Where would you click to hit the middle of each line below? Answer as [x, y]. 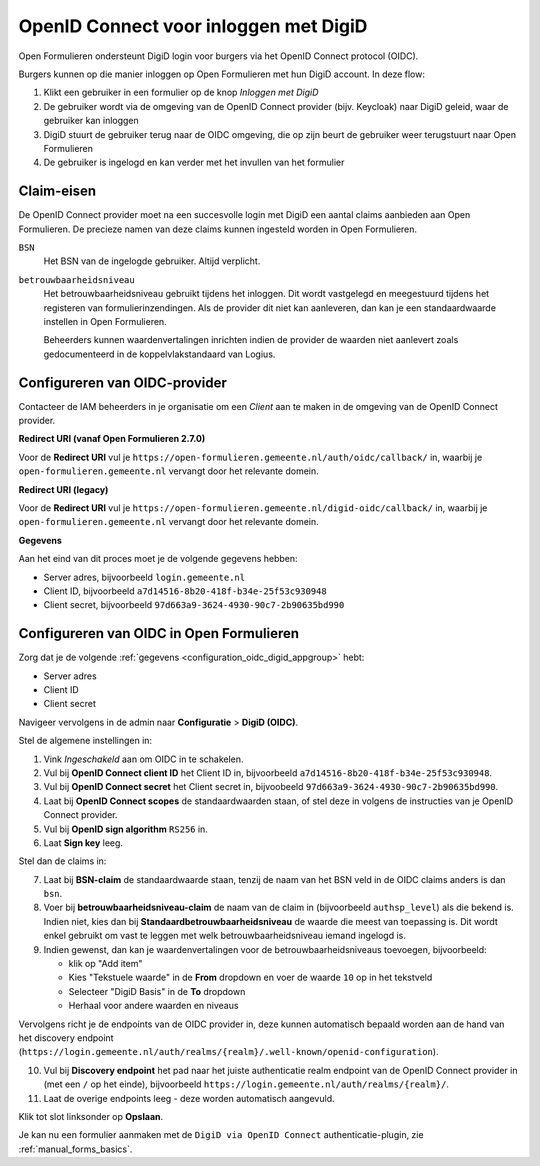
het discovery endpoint [66, 1037]
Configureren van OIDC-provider [122, 382]
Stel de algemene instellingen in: [85, 741]
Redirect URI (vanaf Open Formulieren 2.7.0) [112, 439]
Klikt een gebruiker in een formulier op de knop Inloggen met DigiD [181, 92]
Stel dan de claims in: [62, 861]
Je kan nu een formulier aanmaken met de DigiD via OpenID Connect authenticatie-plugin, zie [221, 1135]
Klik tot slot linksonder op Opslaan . [91, 1116]
